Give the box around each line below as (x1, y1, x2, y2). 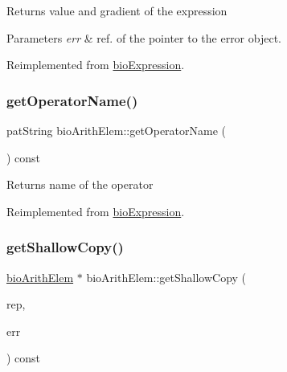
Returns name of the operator (6, 176, 154, 193)
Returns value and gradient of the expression (6, 2, 228, 18)
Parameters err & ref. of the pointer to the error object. (6, 29, 281, 46)
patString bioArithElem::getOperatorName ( (6, 122, 227, 138)
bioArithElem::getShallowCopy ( (86, 268, 247, 285)
